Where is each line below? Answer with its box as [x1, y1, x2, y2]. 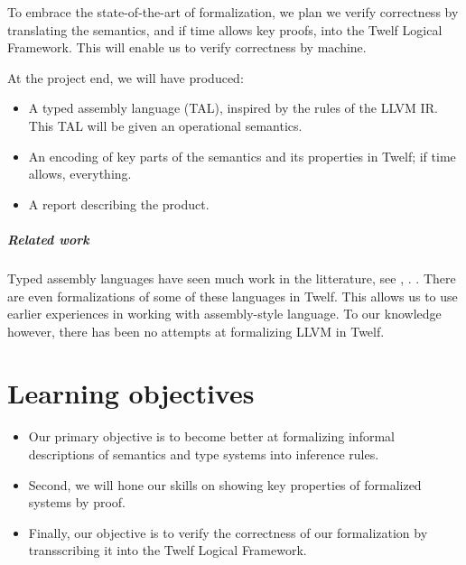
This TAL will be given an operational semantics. [28, 116, 303, 134]
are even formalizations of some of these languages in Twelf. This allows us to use [7, 286, 458, 305]
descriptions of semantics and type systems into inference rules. [28, 445, 379, 463]
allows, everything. [28, 164, 132, 183]
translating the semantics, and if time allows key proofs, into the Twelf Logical [7, 20, 443, 39]
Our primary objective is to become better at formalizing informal [28, 427, 395, 446]
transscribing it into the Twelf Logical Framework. [28, 541, 307, 560]
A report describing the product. [28, 194, 210, 213]
